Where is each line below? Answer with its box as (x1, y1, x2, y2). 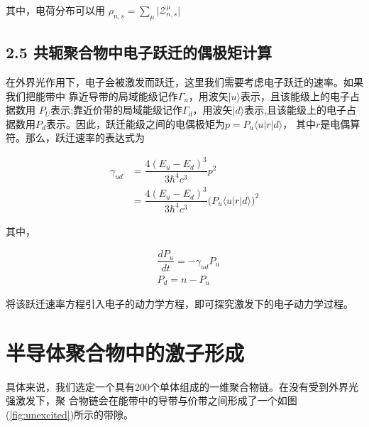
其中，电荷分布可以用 (6, 3, 105, 17)
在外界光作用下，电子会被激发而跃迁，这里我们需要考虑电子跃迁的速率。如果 (6, 75, 363, 89)
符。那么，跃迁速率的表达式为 (6, 130, 145, 145)
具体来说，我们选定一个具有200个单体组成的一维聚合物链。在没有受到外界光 (6, 379, 358, 394)
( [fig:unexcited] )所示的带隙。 (6, 406, 134, 421)
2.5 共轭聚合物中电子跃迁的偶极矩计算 (6, 41, 272, 63)
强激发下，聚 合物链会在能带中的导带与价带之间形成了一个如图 (6, 393, 297, 408)
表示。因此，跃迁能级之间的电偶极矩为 (45, 116, 225, 131)
